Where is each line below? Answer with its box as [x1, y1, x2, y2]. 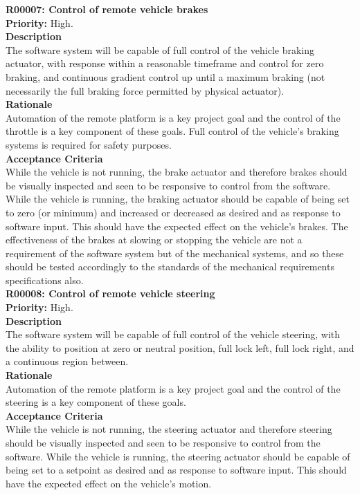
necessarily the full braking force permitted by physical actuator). [6, 83, 285, 97]
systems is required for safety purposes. [6, 137, 172, 151]
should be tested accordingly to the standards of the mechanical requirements [6, 259, 334, 274]
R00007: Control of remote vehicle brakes [6, 2, 208, 16]
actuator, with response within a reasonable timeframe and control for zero [6, 56, 324, 71]
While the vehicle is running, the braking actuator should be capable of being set [6, 192, 350, 206]
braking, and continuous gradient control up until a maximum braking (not [6, 69, 325, 84]
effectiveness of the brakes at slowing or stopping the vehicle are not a [6, 232, 303, 247]
